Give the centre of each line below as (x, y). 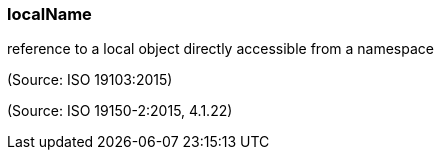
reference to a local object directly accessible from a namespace (220, 49)
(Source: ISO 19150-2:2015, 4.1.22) (120, 111)
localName (49, 14)
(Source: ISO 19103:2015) (90, 80)
